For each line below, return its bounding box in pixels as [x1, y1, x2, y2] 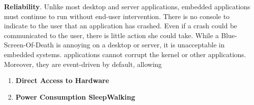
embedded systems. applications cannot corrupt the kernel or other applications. [4, 49, 246, 59]
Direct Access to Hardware [15, 75, 109, 85]
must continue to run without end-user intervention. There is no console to [4, 11, 230, 21]
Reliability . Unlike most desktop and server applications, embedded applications [4, 1, 251, 11]
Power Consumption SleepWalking [15, 91, 135, 102]
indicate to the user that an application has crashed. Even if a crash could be [4, 21, 237, 31]
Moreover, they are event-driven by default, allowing [4, 59, 162, 69]
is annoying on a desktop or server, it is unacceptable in [56, 40, 225, 50]
